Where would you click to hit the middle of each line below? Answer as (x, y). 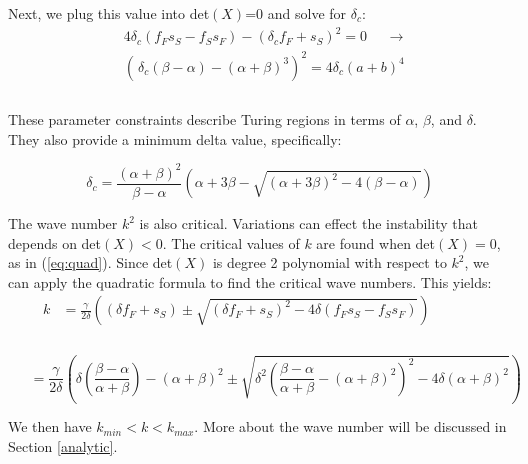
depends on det (55, 242)
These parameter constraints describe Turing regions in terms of (204, 119)
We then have (50, 426)
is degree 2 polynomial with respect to (329, 262)
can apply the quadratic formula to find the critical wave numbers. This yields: (250, 281)
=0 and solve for (296, 13)
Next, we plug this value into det (109, 13)
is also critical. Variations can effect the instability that (308, 223)
